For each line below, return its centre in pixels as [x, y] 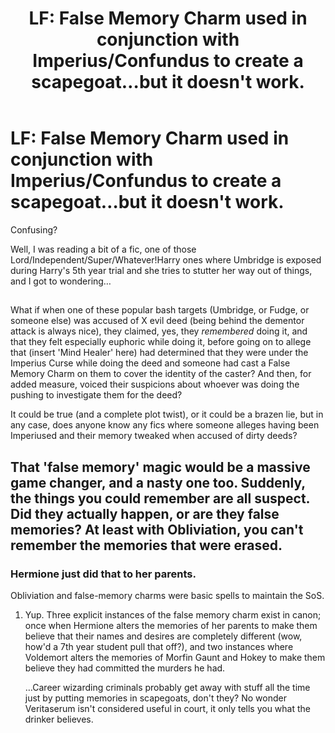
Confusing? [34, 229]
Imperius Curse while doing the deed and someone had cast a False [150, 363]
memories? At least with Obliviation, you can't [157, 529]
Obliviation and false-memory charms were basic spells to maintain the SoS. [167, 596]
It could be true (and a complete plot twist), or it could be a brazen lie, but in [167, 414]
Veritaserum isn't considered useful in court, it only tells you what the [167, 709]
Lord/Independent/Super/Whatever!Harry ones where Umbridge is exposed [166, 259]
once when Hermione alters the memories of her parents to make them [171, 626]
